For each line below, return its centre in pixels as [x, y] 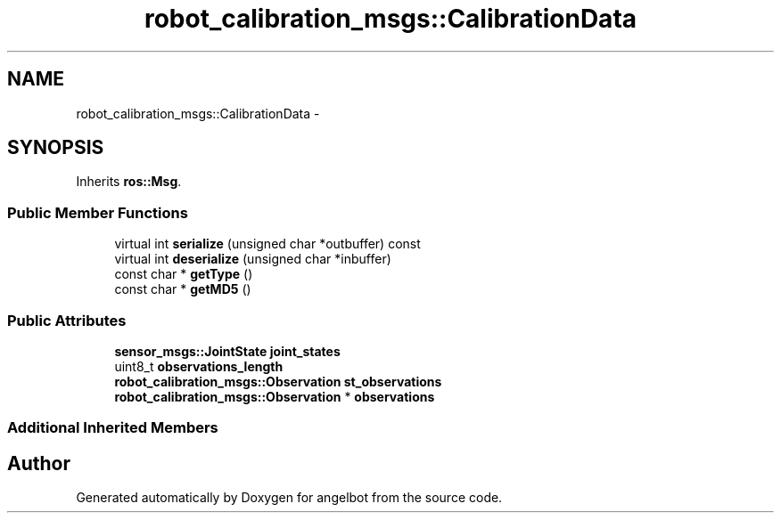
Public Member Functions [98, 212]
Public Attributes [67, 320]
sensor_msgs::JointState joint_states [227, 351]
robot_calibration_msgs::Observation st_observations [278, 381]
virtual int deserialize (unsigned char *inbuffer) [253, 259]
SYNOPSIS [56, 148]
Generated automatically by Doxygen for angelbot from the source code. [289, 498]
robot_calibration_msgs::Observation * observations [275, 396]
